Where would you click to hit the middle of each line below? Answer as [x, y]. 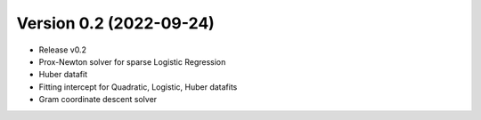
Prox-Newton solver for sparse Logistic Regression [132, 61]
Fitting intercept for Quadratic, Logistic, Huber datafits [138, 87]
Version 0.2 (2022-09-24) [116, 23]
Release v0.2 [62, 50]
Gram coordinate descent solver [98, 100]
